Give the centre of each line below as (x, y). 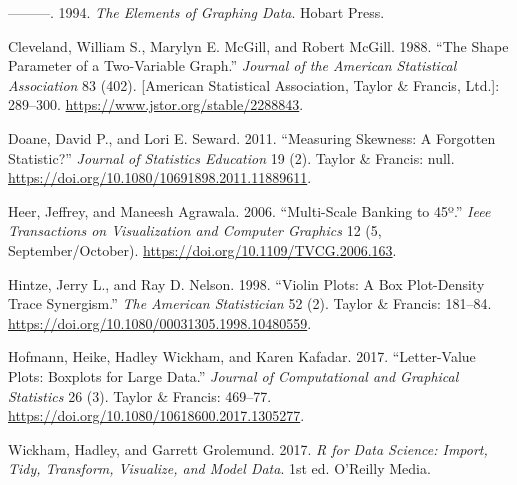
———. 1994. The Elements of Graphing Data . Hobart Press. (196, 12)
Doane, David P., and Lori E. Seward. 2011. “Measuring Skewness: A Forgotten (252, 137)
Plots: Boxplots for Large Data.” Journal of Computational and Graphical (233, 375)
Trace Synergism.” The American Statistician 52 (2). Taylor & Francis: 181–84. (250, 303)
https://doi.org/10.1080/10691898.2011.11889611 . (160, 177)
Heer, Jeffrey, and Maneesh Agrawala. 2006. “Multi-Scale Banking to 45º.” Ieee (249, 210)
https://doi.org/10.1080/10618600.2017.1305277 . (156, 415)
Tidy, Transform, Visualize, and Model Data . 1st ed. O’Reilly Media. (219, 468)
